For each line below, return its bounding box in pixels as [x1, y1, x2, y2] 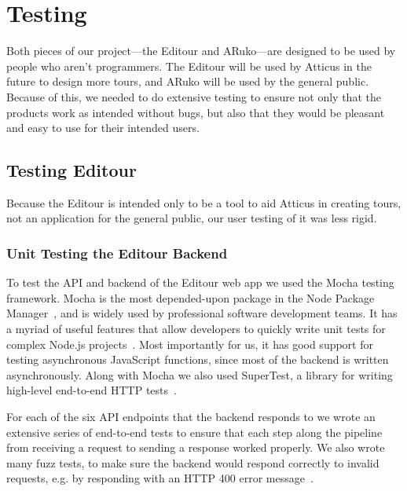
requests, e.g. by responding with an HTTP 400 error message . [6, 470, 313, 486]
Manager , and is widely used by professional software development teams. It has [6, 305, 398, 321]
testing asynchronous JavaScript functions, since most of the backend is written [6, 351, 389, 368]
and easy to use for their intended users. [6, 119, 200, 136]
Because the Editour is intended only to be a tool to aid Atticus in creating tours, [6, 194, 401, 211]
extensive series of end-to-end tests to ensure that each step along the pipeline [6, 423, 383, 440]
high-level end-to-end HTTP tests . [6, 382, 177, 398]
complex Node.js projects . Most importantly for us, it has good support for [6, 335, 373, 352]
